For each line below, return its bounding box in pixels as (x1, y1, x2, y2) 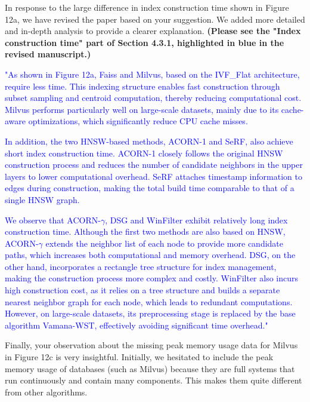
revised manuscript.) (5, 48, 91, 60)
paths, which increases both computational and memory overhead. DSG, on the (5, 248, 296, 261)
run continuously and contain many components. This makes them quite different (5, 374, 302, 386)
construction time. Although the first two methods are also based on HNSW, (5, 225, 286, 238)
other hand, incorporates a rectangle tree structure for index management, (5, 260, 277, 272)
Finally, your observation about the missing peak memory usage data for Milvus (5, 339, 298, 351)
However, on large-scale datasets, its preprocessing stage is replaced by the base (5, 307, 296, 320)
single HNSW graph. (5, 193, 80, 205)
